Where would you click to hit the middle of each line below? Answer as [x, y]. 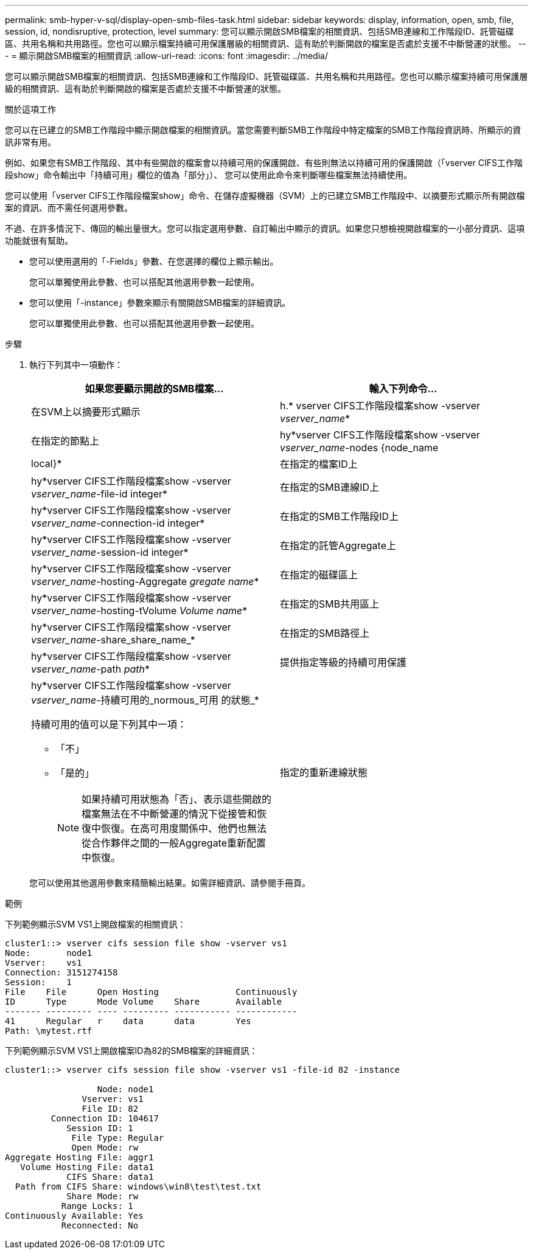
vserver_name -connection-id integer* [118, 523]
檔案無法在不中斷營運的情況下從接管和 [169, 814]
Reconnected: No [100, 1225]
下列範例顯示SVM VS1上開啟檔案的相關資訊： [96, 924]
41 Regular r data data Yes [128, 1021]
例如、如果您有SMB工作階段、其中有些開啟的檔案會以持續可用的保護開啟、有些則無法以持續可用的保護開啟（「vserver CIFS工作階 [264, 163]
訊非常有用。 [30, 142]
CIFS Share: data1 [110, 1177]
